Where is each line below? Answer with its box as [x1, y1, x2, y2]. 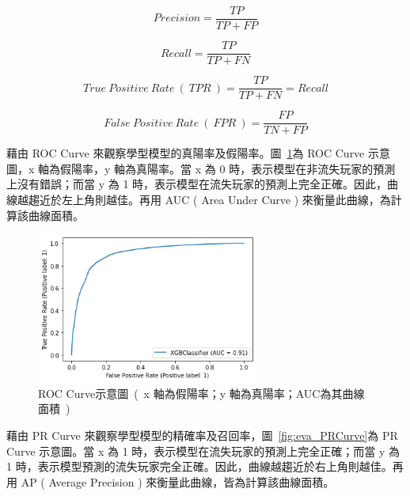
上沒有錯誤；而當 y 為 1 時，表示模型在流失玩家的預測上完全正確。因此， [6, 176, 388, 192]
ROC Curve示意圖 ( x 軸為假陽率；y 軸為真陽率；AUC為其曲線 [38, 384, 365, 401]
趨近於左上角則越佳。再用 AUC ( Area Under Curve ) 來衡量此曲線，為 [28, 191, 391, 208]
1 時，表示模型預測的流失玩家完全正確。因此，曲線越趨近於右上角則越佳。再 [6, 458, 404, 475]
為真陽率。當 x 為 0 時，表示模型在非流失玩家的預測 [125, 160, 396, 176]
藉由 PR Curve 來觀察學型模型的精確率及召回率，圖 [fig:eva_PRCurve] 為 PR [6, 427, 398, 444]
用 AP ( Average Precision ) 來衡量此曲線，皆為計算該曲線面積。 [6, 473, 335, 490]
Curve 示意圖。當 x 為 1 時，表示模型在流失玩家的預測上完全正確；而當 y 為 [6, 442, 401, 459]
